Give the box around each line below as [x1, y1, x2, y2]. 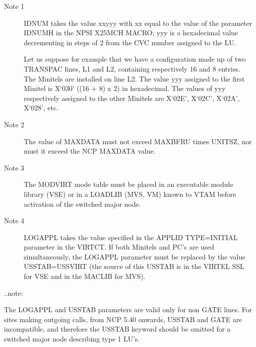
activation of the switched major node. [24, 198, 141, 209]
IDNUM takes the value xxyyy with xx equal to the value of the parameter [24, 17, 252, 28]
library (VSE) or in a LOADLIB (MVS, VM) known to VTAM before [24, 188, 236, 199]
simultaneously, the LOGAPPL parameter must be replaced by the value [24, 251, 246, 261]
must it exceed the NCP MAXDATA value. [24, 146, 156, 156]
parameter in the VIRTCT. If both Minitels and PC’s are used [24, 242, 214, 252]
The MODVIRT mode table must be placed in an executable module [24, 179, 233, 189]
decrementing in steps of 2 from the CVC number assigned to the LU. [24, 37, 236, 47]
